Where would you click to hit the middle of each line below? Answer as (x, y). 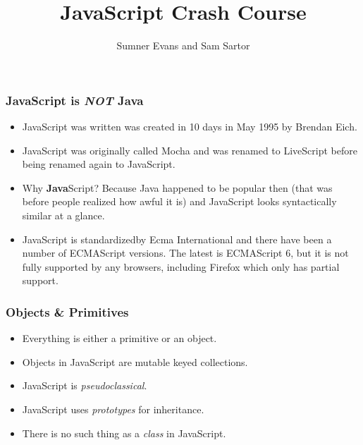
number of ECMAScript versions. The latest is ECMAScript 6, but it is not (185, 253)
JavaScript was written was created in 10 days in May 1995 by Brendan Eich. (190, 127)
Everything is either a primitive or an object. (119, 338)
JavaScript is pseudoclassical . (85, 385)
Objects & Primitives (67, 311)
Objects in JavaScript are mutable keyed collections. (135, 361)
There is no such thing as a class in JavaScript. (124, 433)
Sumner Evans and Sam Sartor (183, 45)
